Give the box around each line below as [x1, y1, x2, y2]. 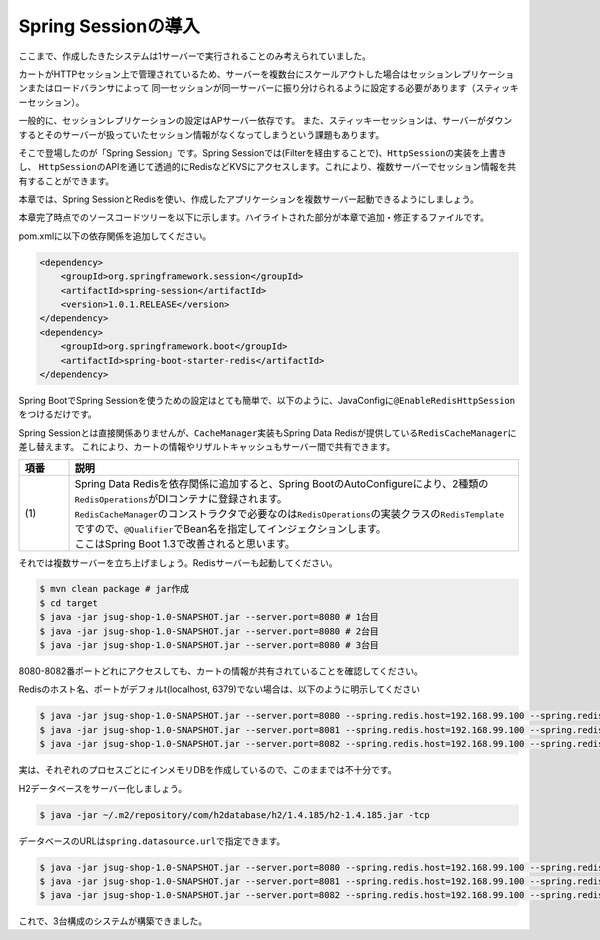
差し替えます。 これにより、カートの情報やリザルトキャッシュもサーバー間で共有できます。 [18, 441, 396, 453]
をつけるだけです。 [18, 408, 97, 420]
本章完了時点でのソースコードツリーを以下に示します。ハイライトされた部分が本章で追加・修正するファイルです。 [18, 211, 490, 224]
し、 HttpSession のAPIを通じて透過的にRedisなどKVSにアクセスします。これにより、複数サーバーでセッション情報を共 [18, 161, 517, 173]
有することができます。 [18, 175, 115, 187]
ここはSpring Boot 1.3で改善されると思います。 [74, 536, 295, 550]
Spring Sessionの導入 [18, 15, 200, 37]
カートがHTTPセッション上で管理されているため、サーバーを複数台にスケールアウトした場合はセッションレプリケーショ [18, 68, 515, 80]
